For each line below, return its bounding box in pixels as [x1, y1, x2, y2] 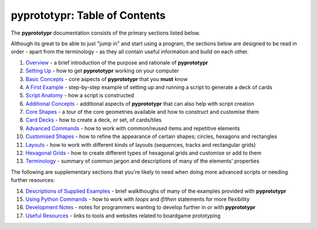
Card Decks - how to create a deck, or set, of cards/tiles [25, 116, 161, 123]
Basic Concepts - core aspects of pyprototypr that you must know [25, 75, 188, 82]
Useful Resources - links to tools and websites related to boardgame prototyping [25, 212, 221, 219]
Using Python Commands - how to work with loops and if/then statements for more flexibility [25, 196, 250, 203]
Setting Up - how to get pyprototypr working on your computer [25, 68, 179, 75]
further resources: [11, 177, 55, 184]
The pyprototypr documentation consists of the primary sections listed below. [11, 29, 201, 36]
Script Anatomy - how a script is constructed [25, 92, 134, 99]
